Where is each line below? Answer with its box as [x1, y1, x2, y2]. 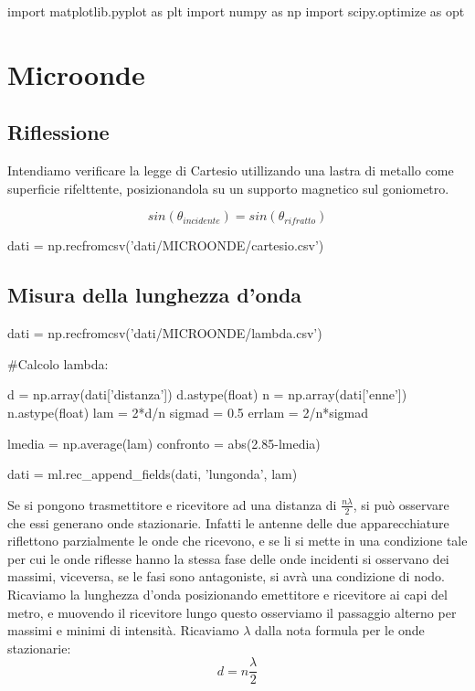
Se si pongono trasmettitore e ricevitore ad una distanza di [7, 494, 337, 514]
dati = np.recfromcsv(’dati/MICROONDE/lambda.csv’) [7, 324, 322, 343]
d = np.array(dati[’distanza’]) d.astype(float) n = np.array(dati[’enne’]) [7, 385, 407, 404]
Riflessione [7, 118, 110, 146]
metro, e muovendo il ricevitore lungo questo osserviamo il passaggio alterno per [7, 602, 457, 622]
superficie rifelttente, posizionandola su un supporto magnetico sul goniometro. [7, 178, 449, 197]
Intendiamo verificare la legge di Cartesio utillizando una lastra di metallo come [7, 161, 454, 180]
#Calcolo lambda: [7, 354, 109, 373]
